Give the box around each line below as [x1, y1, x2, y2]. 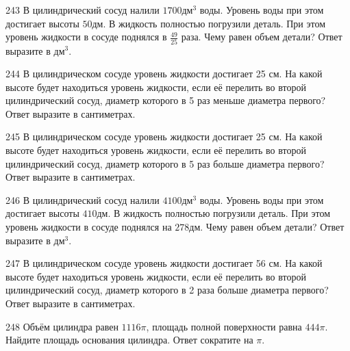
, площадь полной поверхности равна [146, 319, 302, 333]
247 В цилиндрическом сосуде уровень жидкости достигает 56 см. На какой [5, 256, 323, 270]
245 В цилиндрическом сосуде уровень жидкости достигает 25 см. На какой [5, 129, 323, 144]
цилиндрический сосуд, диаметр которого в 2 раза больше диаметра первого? [5, 283, 329, 297]
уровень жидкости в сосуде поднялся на [5, 220, 172, 234]
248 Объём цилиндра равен [5, 319, 118, 333]
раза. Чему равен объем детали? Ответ [181, 29, 342, 44]
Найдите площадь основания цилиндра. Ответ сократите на [5, 333, 253, 347]
